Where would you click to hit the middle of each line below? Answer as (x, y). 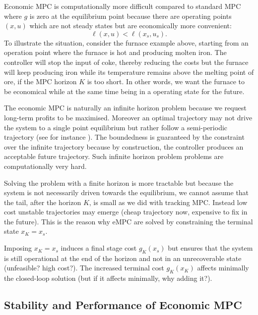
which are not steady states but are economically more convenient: (130, 26)
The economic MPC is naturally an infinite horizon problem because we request (125, 108)
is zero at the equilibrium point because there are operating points (130, 16)
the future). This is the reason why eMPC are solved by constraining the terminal (129, 221)
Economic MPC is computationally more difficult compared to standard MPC (123, 6)
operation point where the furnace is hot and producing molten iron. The (115, 52)
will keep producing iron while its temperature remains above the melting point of (129, 72)
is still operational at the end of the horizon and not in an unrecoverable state (123, 258)
